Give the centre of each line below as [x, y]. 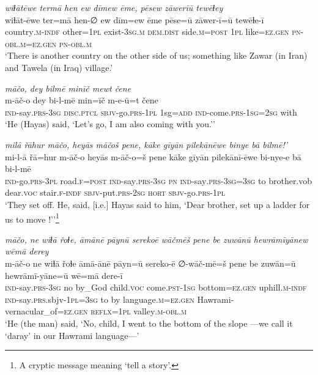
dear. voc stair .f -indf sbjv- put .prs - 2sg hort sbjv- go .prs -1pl [115, 192]
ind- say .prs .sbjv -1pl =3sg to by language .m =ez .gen [100, 299]
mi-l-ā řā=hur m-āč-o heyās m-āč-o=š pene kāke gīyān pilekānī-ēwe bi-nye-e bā [153, 156]
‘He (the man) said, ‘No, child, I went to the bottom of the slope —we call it [149, 323]
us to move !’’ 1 [32, 218]
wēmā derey [27, 251]
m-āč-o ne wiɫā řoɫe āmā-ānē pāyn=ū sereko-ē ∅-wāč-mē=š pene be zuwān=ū [150, 263]
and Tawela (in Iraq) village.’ [59, 67]
